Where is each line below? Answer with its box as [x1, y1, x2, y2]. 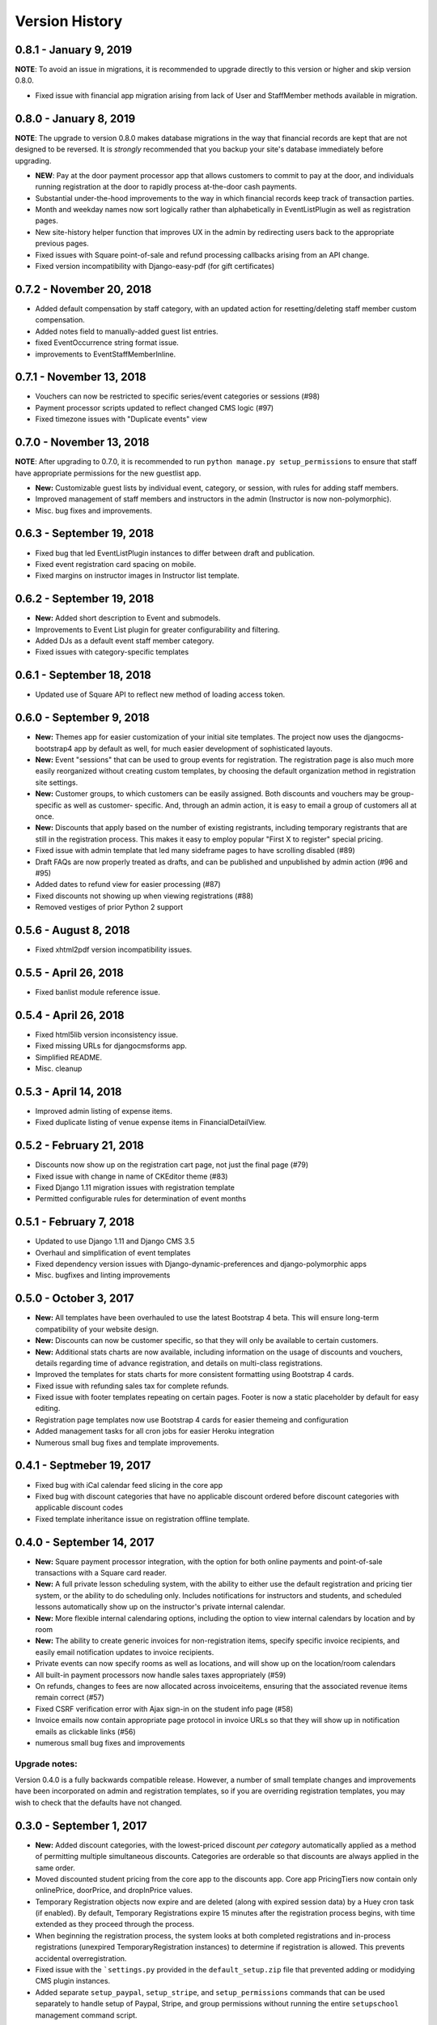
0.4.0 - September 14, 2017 [15, 1535, 155, 1549]
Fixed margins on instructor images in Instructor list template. [35, 571, 240, 581]
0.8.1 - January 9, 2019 [15, 43, 133, 57]
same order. [35, 1863, 76, 1873]
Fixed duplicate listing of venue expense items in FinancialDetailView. [35, 1118, 267, 1128]
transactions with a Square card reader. [35, 1568, 168, 1578]
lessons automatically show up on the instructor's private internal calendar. [35, 1602, 286, 1612]
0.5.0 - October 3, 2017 [15, 1292, 134, 1306]
